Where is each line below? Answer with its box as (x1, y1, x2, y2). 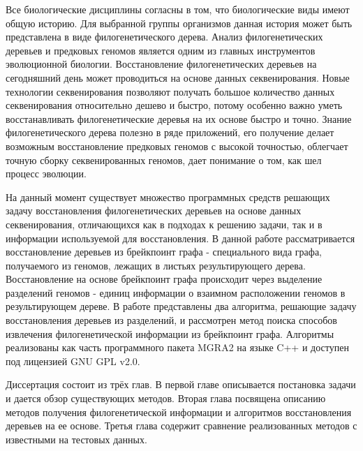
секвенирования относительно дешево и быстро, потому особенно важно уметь (6, 98, 343, 112)
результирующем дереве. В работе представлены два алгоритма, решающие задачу (6, 299, 357, 313)
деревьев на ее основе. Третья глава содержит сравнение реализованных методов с (6, 418, 357, 433)
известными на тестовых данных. (6, 431, 147, 446)
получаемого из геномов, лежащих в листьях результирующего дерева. (6, 258, 306, 272)
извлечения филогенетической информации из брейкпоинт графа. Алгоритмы (6, 326, 334, 341)
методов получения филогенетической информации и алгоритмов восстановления (6, 404, 352, 419)
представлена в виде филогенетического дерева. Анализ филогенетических (6, 29, 323, 44)
